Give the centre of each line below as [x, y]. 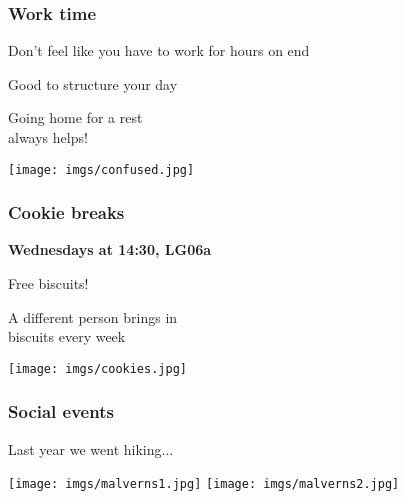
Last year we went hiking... [91, 448]
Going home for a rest [75, 117]
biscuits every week [67, 336]
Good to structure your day [93, 83]
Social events [61, 411]
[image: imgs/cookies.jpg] [97, 368]
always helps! [48, 137]
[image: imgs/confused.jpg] [101, 169]
